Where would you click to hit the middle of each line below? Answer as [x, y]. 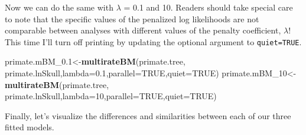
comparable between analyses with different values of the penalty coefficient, [143, 30]
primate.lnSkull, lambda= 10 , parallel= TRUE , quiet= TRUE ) [111, 96]
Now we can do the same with [59, 7]
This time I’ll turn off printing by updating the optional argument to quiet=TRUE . [153, 41]
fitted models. [30, 127]
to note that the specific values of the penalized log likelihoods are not [132, 18]
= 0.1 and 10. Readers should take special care [208, 7]
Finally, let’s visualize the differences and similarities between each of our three [148, 115]
